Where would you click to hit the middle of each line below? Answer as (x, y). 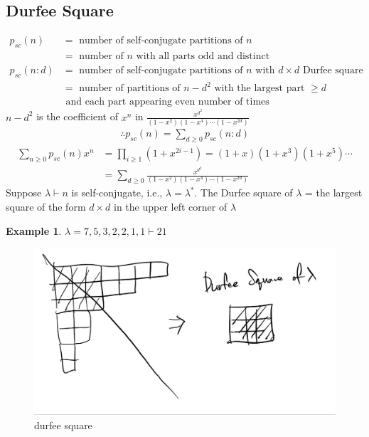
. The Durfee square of (244, 193)
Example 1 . (34, 230)
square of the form (46, 206)
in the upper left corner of (171, 206)
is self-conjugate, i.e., (117, 193)
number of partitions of (130, 89)
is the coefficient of (77, 116)
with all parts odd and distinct (203, 57)
